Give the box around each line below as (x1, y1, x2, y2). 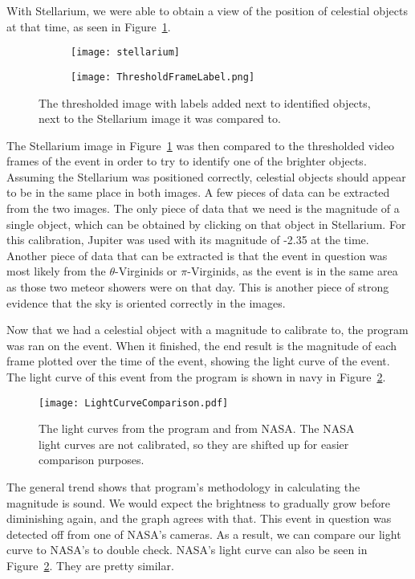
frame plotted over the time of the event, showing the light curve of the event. (6, 353, 390, 369)
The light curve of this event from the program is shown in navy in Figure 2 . (6, 369, 386, 385)
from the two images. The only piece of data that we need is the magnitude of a (6, 200, 400, 217)
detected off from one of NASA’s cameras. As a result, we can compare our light (6, 525, 401, 542)
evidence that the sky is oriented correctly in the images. (6, 294, 286, 311)
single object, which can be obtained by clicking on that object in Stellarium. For (6, 215, 406, 232)
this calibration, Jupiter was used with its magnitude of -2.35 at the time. (6, 231, 369, 248)
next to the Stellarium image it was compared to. (39, 110, 281, 127)
